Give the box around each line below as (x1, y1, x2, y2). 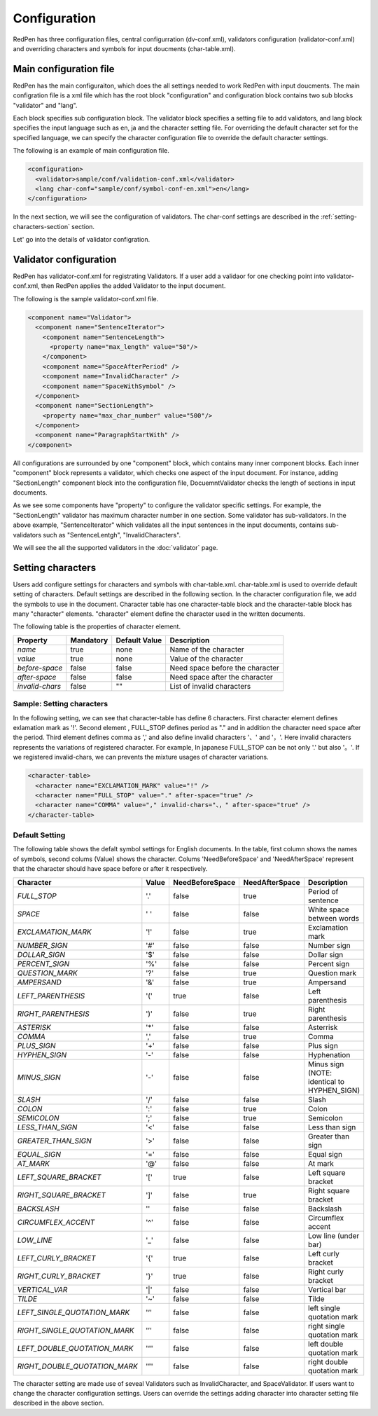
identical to (308, 1076, 345, 1086)
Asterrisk (308, 1022, 338, 1032)
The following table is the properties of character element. (13, 622, 181, 631)
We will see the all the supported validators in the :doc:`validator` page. (13, 543, 218, 551)
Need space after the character (169, 672, 273, 682)
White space (308, 905, 350, 914)
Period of (308, 886, 339, 896)
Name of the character (169, 645, 244, 654)
